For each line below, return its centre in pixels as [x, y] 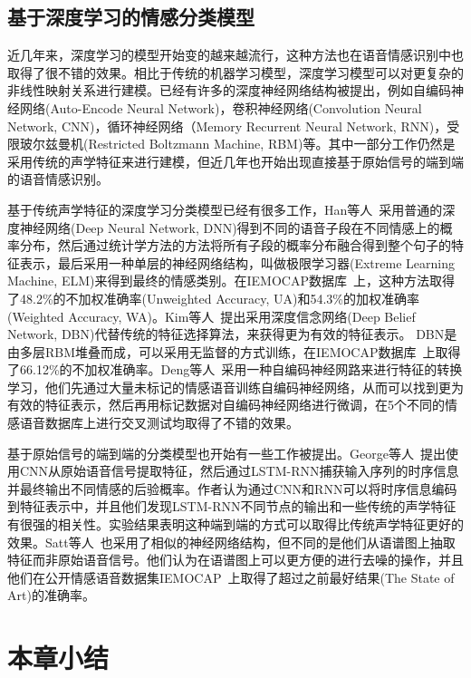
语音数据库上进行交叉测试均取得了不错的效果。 [159, 423]
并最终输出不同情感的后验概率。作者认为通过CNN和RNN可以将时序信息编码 [232, 488]
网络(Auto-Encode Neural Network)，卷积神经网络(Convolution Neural [221, 107]
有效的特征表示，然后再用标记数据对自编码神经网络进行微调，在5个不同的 [226, 405]
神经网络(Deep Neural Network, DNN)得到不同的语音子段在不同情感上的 [230, 227]
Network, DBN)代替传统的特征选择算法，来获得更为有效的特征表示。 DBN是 [232, 334]
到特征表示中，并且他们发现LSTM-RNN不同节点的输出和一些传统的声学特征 [232, 506]
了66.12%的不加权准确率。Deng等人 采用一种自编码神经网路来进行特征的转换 [235, 369]
